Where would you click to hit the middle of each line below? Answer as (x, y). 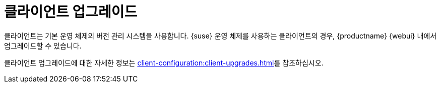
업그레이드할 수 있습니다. (43, 45)
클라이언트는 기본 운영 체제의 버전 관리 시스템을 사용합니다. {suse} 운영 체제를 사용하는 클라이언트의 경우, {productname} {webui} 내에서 (221, 35)
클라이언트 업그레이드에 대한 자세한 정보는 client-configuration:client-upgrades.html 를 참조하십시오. (164, 62)
